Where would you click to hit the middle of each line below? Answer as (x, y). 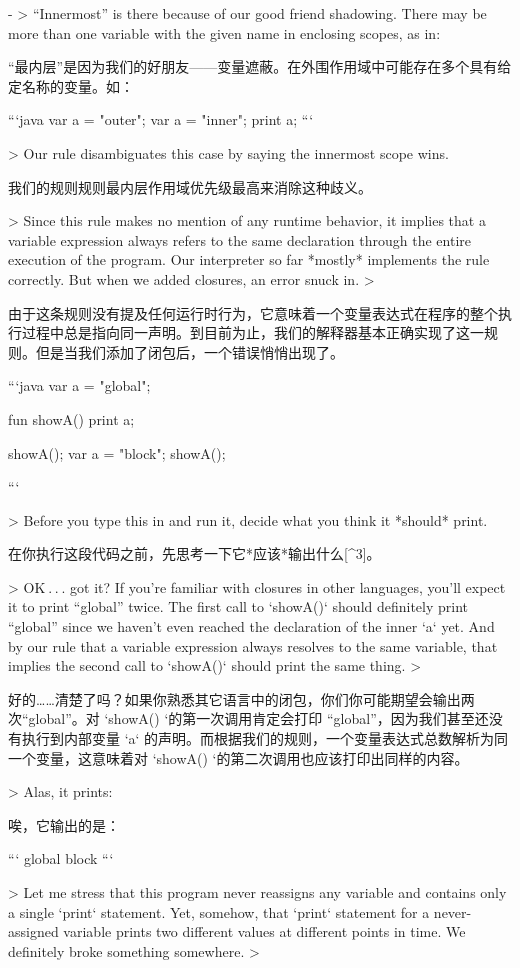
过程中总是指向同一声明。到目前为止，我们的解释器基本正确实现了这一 (252, 332)
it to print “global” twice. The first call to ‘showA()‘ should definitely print (238, 606)
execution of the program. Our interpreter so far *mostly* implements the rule (249, 259)
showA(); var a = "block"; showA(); (117, 452)
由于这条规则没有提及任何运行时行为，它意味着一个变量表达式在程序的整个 (253, 312)
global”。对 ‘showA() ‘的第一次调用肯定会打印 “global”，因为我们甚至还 (258, 718)
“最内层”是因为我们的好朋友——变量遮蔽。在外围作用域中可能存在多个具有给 (260, 66)
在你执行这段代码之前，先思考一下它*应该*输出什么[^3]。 (194, 553)
